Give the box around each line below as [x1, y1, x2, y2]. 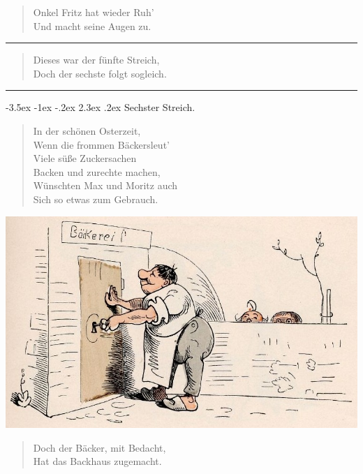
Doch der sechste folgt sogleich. [33, 66, 167, 80]
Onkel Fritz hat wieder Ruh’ [33, 5, 154, 19]
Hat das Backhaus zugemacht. [33, 454, 162, 468]
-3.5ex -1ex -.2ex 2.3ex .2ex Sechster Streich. [6, 100, 195, 114]
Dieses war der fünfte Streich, [33, 52, 160, 67]
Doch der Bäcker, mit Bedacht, [33, 440, 166, 454]
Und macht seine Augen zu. [33, 18, 151, 33]
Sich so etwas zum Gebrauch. [33, 191, 158, 206]
